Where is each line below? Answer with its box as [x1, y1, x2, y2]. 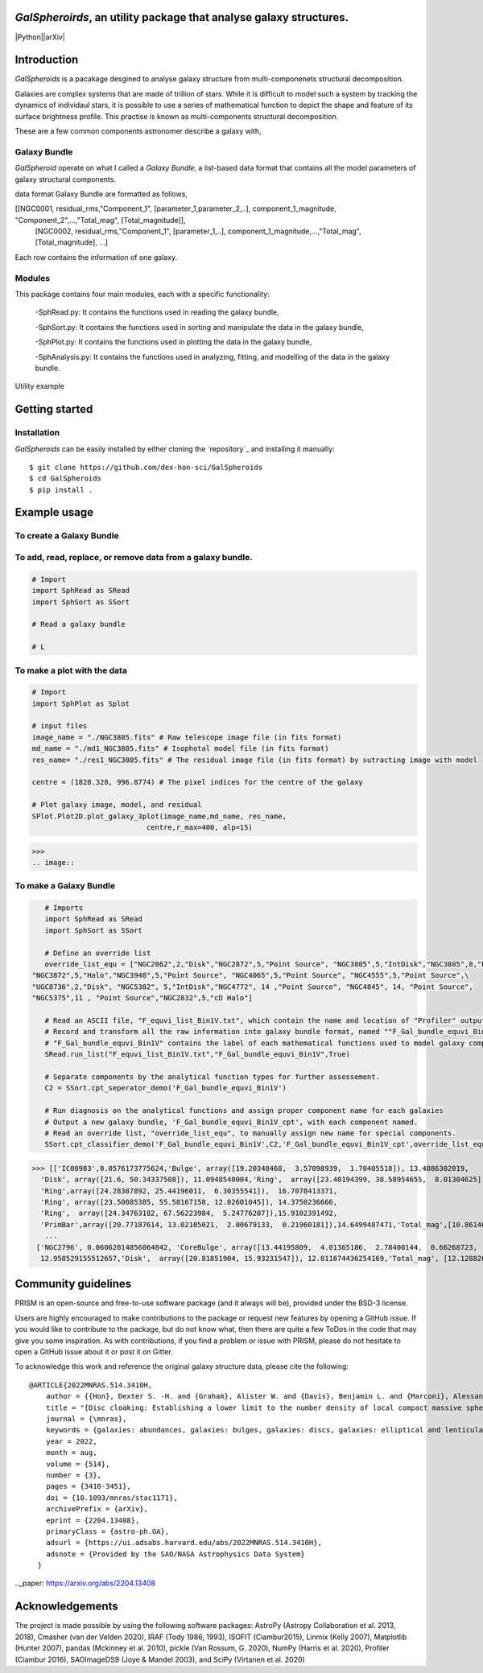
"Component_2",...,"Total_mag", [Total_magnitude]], [14, 215, 186, 225]
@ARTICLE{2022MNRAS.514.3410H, [29, 1380, 153, 1390]
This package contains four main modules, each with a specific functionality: [14, 290, 270, 299]
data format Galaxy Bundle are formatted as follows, [14, 189, 188, 199]
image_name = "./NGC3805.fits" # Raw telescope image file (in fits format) [31, 732, 342, 742]
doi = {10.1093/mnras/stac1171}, [45, 1493, 179, 1502]
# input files [31, 721, 88, 731]
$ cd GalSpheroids [29, 474, 102, 483]
